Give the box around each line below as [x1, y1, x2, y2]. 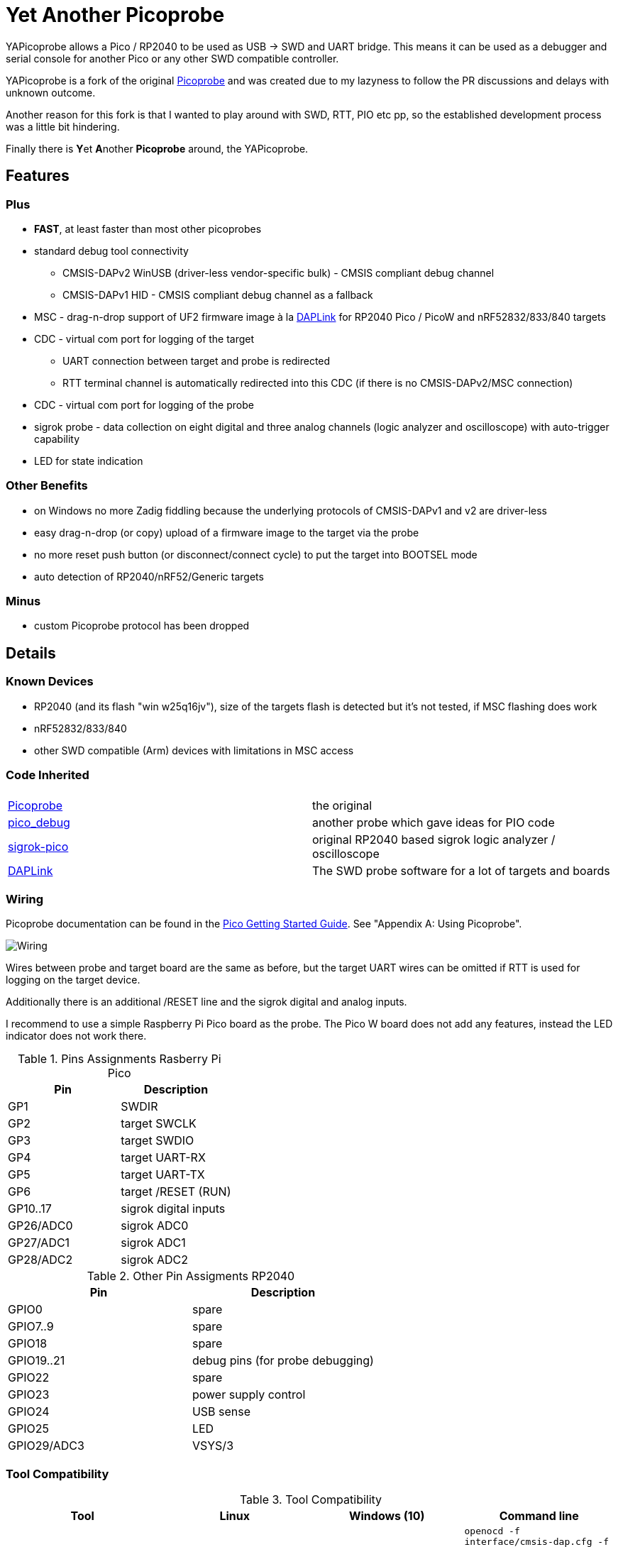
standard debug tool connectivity [34, 244, 189, 257]
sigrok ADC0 [121, 1218, 189, 1233]
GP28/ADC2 [8, 1253, 73, 1267]
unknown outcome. [6, 86, 96, 99]
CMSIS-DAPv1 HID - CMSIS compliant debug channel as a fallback [62, 288, 373, 301]
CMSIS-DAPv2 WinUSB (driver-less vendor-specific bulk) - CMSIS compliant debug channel [62, 266, 495, 279]
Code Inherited [6, 768, 89, 783]
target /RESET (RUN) [121, 1184, 231, 1199]
